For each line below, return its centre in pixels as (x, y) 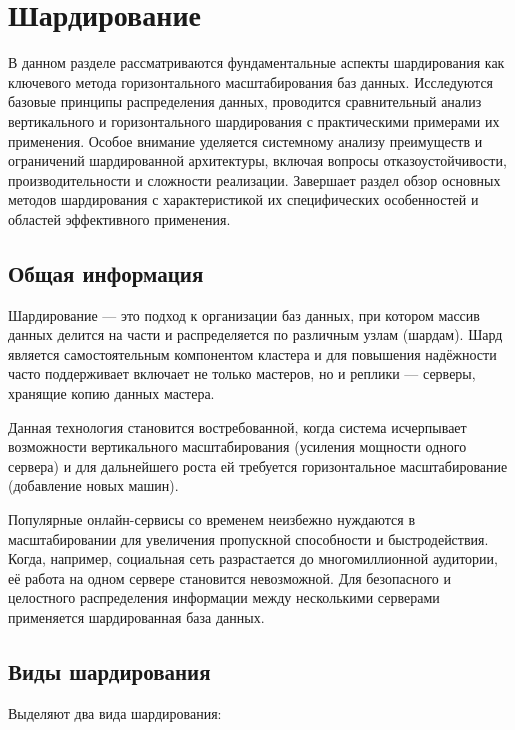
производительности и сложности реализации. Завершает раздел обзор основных (254, 179)
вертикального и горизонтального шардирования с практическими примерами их (254, 120)
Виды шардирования (109, 670)
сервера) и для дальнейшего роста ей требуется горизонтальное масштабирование (258, 465)
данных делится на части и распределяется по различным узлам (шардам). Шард (255, 334)
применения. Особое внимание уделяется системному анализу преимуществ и (245, 140)
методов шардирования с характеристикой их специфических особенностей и (243, 199)
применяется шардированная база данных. (136, 616)
